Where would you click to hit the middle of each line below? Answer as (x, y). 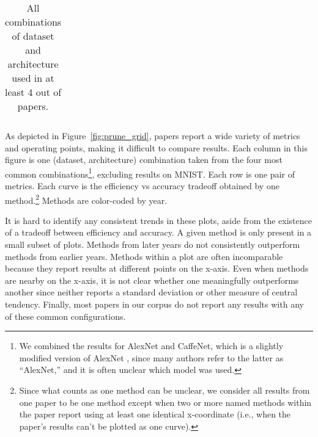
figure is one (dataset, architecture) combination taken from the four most (144, 160)
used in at (33, 78)
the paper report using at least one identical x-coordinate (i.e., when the (155, 414)
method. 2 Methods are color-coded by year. (86, 199)
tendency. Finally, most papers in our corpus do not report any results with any (154, 304)
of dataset (33, 36)
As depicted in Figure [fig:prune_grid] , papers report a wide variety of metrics (153, 135)
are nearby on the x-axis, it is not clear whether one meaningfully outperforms (152, 280)
